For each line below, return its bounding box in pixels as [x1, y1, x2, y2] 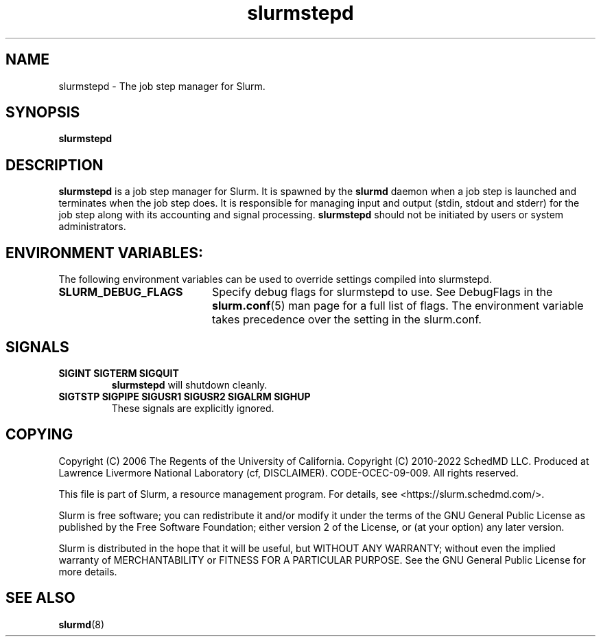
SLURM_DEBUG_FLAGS [58, 285, 183, 299]
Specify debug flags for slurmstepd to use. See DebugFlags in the [211, 285, 553, 299]
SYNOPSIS [5, 104, 80, 122]
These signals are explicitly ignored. [111, 402, 274, 414]
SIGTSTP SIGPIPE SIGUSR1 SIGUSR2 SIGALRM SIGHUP [58, 390, 311, 402]
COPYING [5, 426, 73, 444]
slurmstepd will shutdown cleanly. [111, 378, 268, 391]
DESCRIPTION [5, 156, 104, 174]
